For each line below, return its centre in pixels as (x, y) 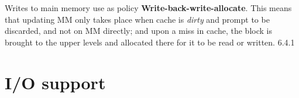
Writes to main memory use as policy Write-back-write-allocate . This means (148, 8)
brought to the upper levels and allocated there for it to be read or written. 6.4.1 (150, 42)
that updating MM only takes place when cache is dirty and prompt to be (137, 19)
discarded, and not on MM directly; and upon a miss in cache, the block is (138, 31)
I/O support (55, 82)
